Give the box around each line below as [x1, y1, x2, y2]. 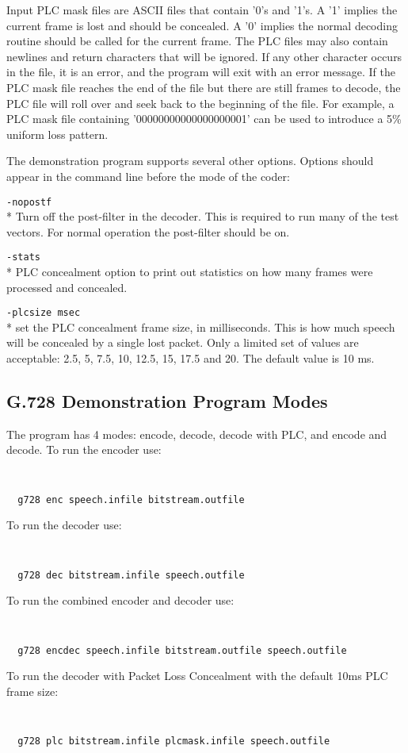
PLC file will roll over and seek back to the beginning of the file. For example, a [6, 94, 395, 111]
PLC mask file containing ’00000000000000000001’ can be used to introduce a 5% [6, 110, 402, 127]
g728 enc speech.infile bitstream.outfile [17, 494, 245, 505]
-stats [6, 252, 40, 263]
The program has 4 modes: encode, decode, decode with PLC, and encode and [6, 425, 387, 442]
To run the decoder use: [6, 517, 122, 533]
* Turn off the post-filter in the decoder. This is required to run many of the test [6, 208, 399, 225]
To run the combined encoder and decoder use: [6, 592, 235, 609]
